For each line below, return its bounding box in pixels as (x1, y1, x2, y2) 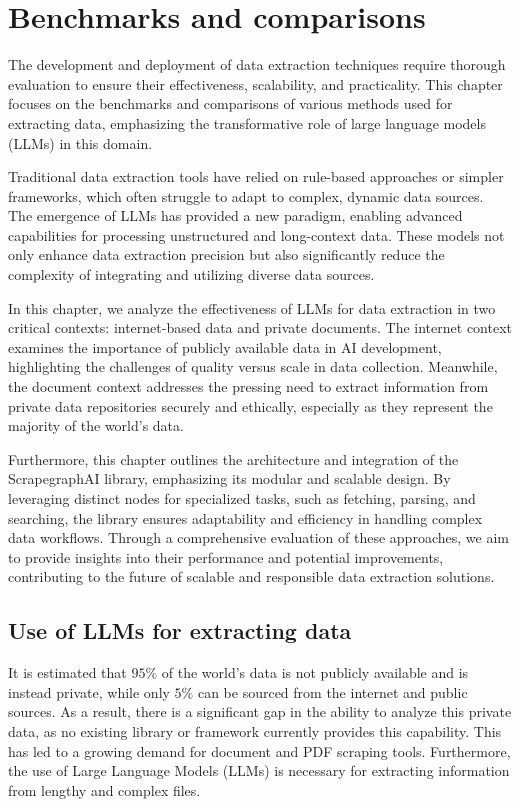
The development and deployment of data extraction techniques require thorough (8, 54, 506, 75)
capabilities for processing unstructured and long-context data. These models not (8, 224, 505, 245)
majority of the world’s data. (8, 415, 184, 436)
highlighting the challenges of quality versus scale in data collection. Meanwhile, (8, 356, 498, 377)
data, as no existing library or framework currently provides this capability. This (8, 720, 502, 741)
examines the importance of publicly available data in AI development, (8, 336, 442, 357)
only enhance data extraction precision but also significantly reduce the (8, 244, 445, 265)
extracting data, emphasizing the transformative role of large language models (8, 112, 486, 133)
